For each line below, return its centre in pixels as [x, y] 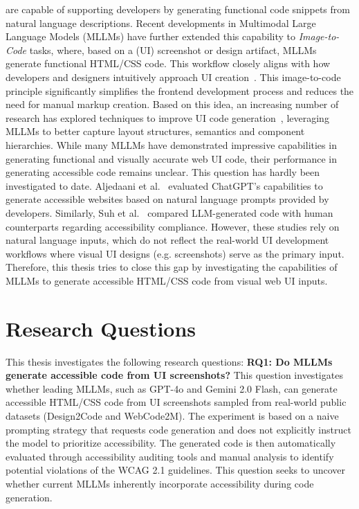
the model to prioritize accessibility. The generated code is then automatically [171, 443]
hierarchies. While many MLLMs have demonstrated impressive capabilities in [171, 144]
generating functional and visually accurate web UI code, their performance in [172, 158]
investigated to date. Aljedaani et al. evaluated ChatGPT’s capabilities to [164, 185]
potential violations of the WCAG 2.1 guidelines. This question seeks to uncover [175, 470]
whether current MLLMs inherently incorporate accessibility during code [160, 483]
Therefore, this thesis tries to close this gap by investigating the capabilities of [172, 267]
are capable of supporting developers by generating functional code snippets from [178, 9]
